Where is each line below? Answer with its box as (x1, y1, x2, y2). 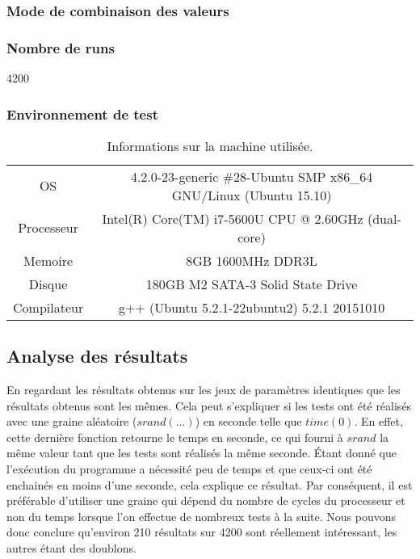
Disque (28, 274, 68, 293)
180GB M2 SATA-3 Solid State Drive (145, 274, 358, 293)
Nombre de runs (6, 37, 115, 57)
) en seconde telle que (195, 413, 302, 430)
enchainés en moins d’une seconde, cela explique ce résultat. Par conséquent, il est (6, 476, 413, 493)
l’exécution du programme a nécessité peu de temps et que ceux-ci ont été (6, 460, 372, 477)
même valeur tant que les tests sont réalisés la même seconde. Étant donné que (6, 444, 397, 461)
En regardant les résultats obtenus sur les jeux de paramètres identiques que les (6, 381, 401, 398)
